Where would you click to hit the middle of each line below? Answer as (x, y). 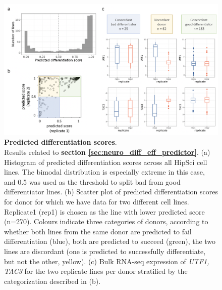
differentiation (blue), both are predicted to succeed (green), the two (110, 241)
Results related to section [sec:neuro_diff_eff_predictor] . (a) (107, 152)
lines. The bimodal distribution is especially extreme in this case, (104, 172)
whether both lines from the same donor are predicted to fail (98, 231)
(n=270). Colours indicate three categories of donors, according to (106, 221)
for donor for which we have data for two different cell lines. (97, 201)
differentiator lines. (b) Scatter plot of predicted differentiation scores (111, 192)
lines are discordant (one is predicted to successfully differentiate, (105, 251)
